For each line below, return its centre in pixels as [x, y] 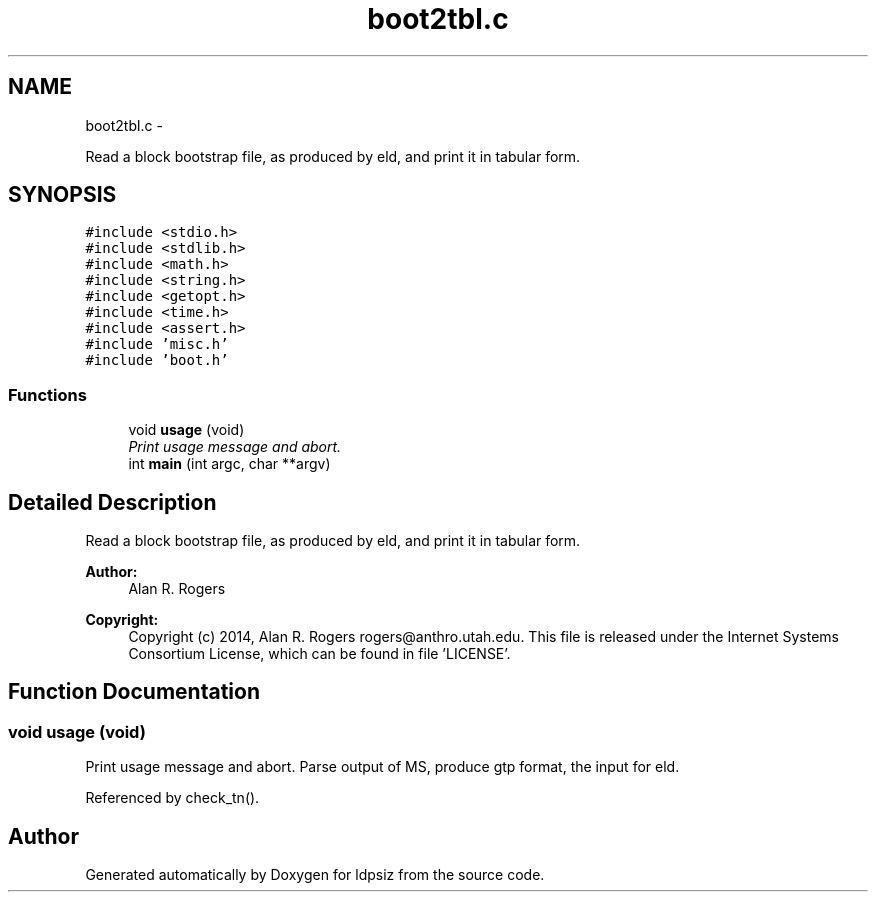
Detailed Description [112, 502]
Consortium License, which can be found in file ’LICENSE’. [319, 654]
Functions [47, 394]
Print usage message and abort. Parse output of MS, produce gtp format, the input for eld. [382, 767]
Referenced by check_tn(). [172, 798]
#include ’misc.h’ [157, 344]
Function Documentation [134, 692]
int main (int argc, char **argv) [229, 464]
